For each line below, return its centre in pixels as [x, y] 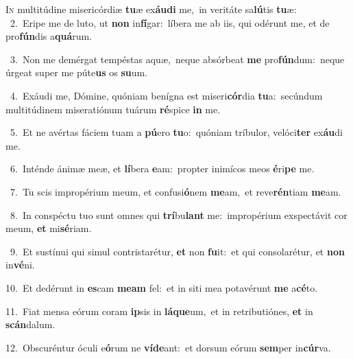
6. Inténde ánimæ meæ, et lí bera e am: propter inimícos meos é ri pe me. [162, 169]
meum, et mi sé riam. [49, 228]
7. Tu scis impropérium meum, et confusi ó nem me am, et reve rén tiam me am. [175, 191]
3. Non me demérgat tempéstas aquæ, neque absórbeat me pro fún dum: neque [177, 59]
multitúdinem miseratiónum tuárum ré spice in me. [113, 109]
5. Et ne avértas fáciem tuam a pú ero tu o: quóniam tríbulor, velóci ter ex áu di [176, 132]
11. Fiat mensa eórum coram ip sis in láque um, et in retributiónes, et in [159, 311]
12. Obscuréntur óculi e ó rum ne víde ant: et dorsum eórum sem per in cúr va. [168, 347]
